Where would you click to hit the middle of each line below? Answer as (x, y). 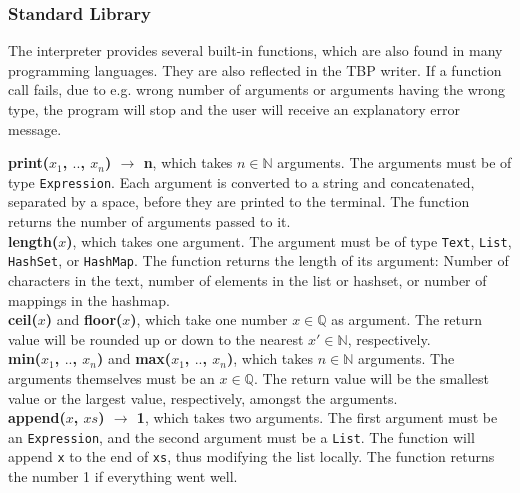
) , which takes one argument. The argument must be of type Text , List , (289, 240)
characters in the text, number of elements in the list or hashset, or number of (247, 279)
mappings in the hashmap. (89, 299)
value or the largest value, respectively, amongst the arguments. (203, 397)
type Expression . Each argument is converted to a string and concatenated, (241, 181)
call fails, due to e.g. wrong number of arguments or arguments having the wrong (257, 89)
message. (35, 128)
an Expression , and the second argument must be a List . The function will (241, 436)
